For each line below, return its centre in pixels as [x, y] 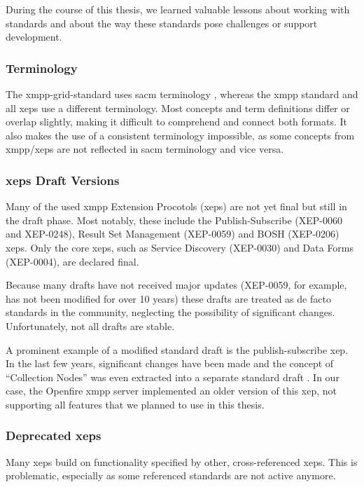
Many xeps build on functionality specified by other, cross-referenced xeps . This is [182, 461]
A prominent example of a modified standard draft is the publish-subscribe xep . [177, 349]
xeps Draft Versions [63, 180]
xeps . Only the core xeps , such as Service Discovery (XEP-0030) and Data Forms [180, 247]
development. [34, 37]
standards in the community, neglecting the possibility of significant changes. [170, 312]
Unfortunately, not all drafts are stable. [90, 325]
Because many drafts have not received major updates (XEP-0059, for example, [176, 285]
